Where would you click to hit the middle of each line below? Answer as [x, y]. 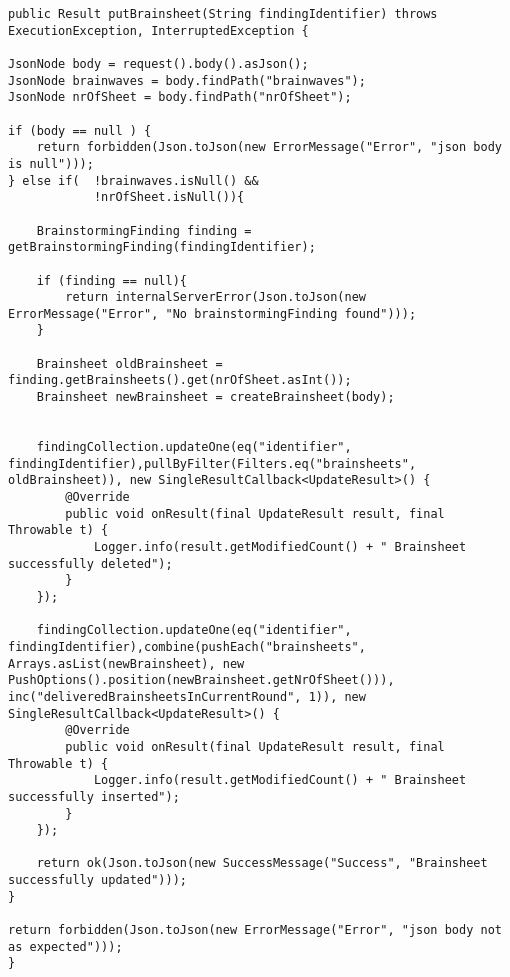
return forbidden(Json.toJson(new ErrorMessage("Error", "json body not [255, 930]
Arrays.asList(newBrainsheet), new [126, 663]
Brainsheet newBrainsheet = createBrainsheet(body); [215, 397]
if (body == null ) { [80, 130]
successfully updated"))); [97, 880]
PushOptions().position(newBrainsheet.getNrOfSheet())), [201, 680]
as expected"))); [65, 946]
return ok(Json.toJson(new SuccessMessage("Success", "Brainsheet [262, 863]
